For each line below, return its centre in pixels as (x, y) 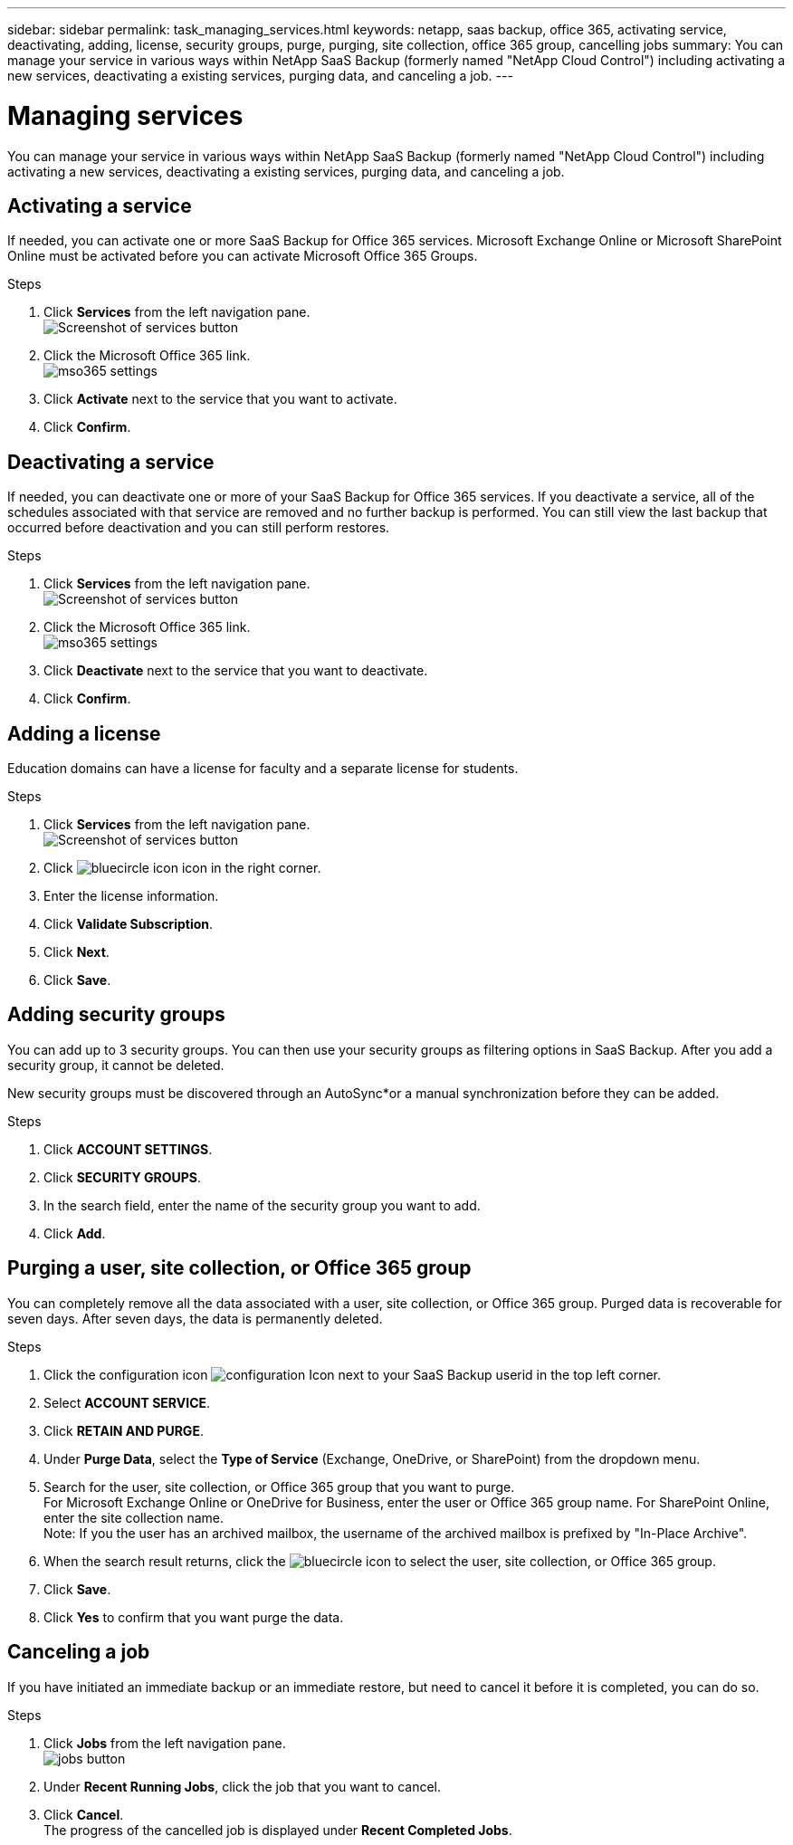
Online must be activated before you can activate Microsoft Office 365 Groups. (243, 256)
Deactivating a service (111, 462)
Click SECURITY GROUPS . (123, 1177)
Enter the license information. (131, 896)
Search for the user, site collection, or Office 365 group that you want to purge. (279, 1487)
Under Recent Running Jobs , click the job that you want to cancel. (242, 1786)
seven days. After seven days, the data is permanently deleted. (195, 1318)
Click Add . (75, 1233)
